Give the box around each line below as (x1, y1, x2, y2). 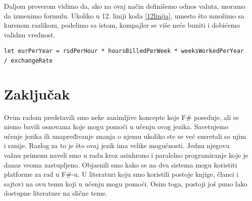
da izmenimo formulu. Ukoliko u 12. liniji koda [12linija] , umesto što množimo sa (4, 10, 244, 20)
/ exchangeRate (4, 57, 53, 64)
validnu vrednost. (4, 29, 55, 39)
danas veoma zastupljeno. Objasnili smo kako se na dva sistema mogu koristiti (4, 159, 237, 169)
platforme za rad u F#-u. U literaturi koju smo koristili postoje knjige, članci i (4, 169, 238, 179)
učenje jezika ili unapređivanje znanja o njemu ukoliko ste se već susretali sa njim (4, 131, 246, 141)
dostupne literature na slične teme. (4, 188, 107, 198)
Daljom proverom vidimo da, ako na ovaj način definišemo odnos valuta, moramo (4, 1, 246, 11)
